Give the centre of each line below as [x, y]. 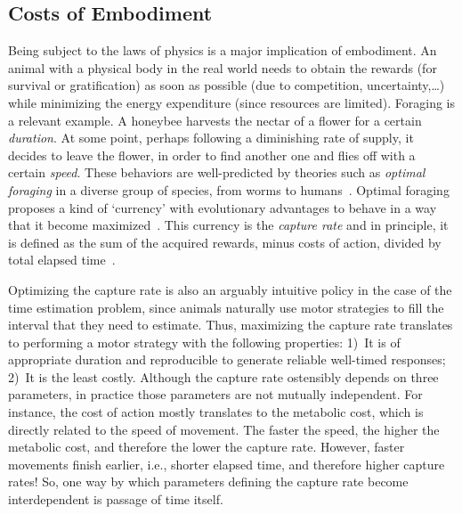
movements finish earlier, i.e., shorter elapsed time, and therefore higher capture [227, 464]
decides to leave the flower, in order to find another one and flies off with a [212, 155]
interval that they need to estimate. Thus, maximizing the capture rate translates [231, 325]
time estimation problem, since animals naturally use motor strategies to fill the [226, 307]
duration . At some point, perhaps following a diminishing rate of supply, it [211, 138]
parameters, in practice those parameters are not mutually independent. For [215, 394]
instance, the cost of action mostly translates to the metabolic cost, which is [216, 412]
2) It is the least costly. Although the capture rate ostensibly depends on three [223, 376]
